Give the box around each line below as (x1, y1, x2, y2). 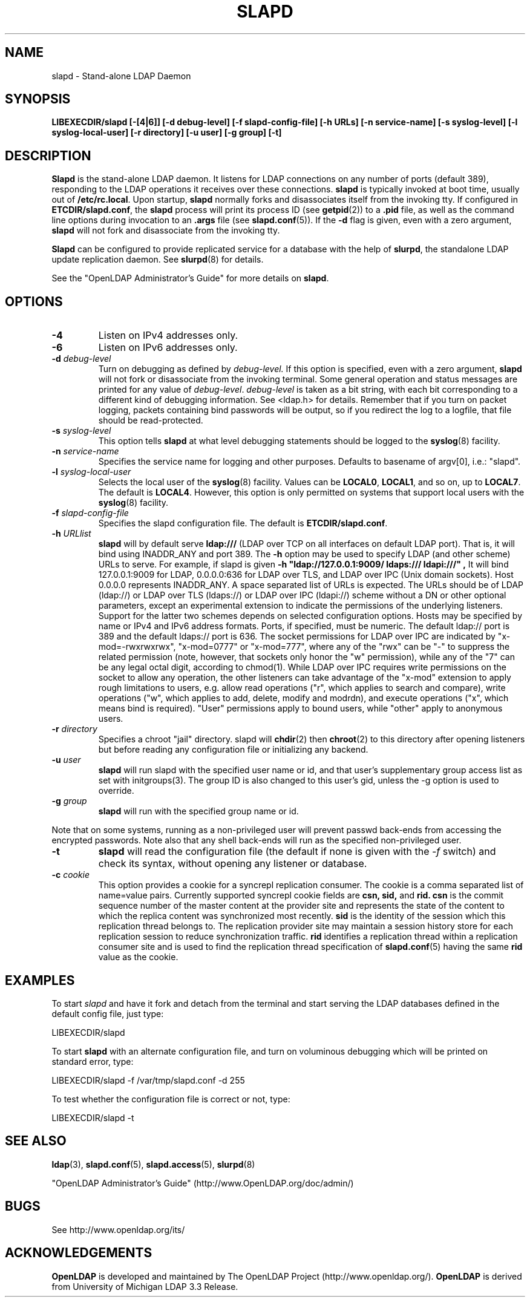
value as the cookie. (98, 952, 178, 963)
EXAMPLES (5, 972, 75, 988)
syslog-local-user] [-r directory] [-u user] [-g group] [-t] (51, 127, 282, 138)
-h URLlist (51, 528, 91, 539)
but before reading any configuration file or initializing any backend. (98, 744, 368, 755)
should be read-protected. (98, 415, 203, 426)
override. (98, 785, 134, 796)
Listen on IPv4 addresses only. (98, 329, 238, 342)
